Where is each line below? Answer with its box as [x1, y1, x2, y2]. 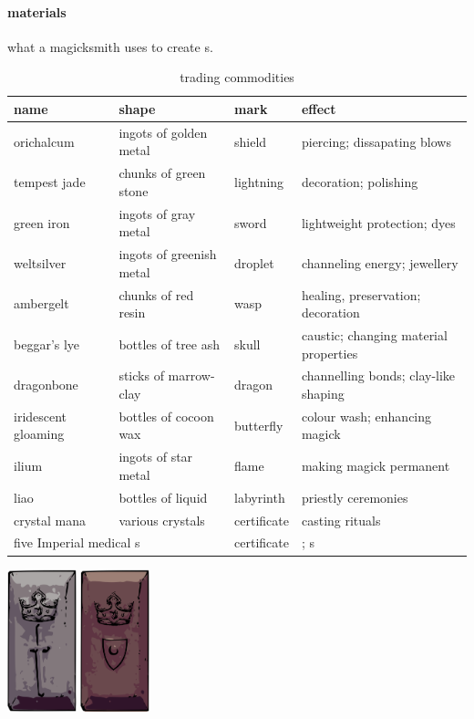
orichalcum [14, 131, 75, 151]
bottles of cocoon [118, 406, 214, 425]
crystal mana [14, 510, 87, 529]
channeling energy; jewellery [301, 253, 459, 272]
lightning [234, 172, 284, 192]
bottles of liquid [118, 487, 208, 506]
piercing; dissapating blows [301, 131, 451, 151]
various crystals [118, 510, 205, 529]
